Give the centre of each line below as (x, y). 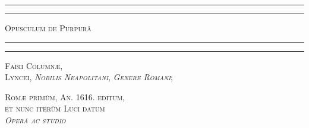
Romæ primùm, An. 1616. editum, (65, 96)
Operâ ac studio (35, 119)
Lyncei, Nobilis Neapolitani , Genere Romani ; (89, 77)
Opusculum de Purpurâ (48, 28)
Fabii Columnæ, (34, 65)
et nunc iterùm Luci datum (55, 108)
